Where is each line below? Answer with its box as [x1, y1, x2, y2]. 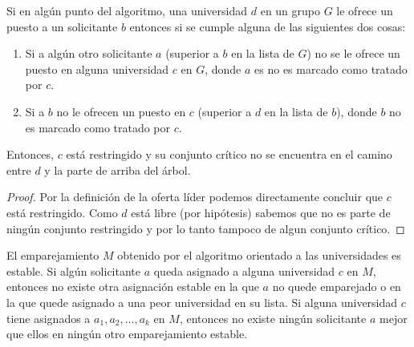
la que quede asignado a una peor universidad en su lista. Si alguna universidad [6, 293, 398, 310]
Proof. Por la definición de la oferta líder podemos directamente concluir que [6, 188, 384, 205]
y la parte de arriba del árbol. [44, 161, 191, 178]
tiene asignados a [6, 309, 91, 326]
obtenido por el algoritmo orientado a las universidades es [117, 247, 401, 264]
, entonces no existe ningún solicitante [179, 309, 367, 326]
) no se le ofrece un [306, 45, 400, 62]
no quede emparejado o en [272, 278, 401, 295]
